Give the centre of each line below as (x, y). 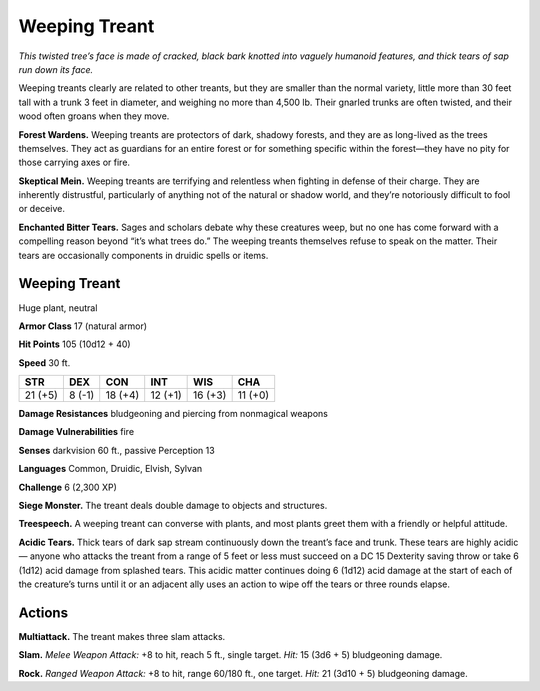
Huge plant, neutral (58, 307)
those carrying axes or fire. (74, 162)
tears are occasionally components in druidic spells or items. (143, 255)
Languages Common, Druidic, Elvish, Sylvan (110, 469)
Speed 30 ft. (44, 362)
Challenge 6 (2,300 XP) (67, 487)
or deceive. (41, 209)
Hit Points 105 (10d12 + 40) (74, 344)
